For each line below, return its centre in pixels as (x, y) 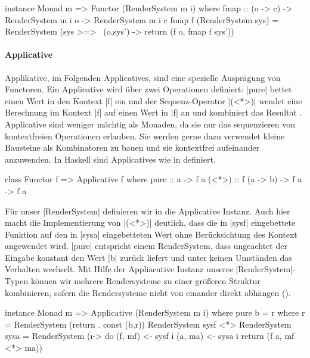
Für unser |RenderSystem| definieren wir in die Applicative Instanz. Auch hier (148, 211)
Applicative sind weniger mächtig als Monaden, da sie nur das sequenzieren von (150, 124)
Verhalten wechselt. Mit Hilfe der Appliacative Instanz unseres (119, 269)
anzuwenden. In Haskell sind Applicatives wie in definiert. (110, 159)
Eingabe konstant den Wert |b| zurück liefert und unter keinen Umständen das (148, 257)
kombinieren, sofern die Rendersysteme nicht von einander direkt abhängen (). (148, 292)
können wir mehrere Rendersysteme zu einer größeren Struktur (145, 281)
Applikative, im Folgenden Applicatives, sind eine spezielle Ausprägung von (143, 77)
